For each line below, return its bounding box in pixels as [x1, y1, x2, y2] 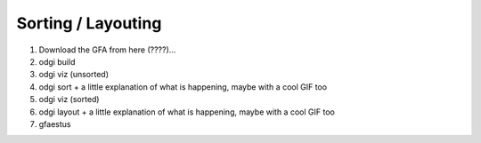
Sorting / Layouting [16, 13, 162, 33]
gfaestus [38, 118, 71, 129]
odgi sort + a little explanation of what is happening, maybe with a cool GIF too [38, 81, 328, 92]
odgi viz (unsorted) [38, 69, 110, 80]
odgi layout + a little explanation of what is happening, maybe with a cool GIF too [38, 107, 336, 117]
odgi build [38, 56, 76, 67]
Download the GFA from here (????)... [38, 44, 176, 55]
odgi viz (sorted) [38, 94, 100, 105]
